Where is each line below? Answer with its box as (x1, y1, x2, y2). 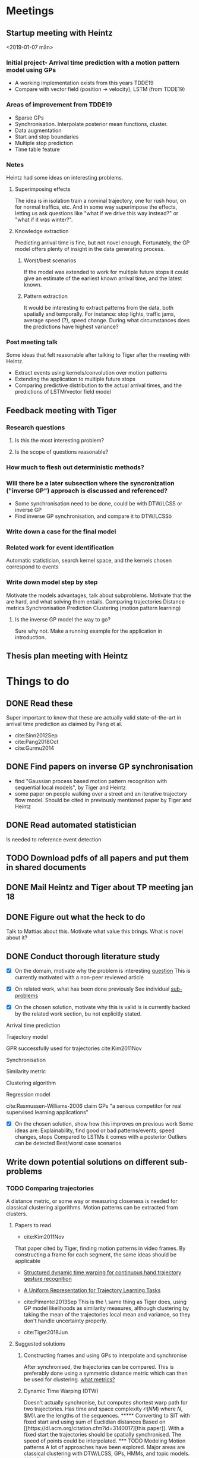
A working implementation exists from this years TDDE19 (14, 79, 154, 87)
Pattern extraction (23, 293, 68, 300)
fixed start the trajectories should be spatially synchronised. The (23, 1431, 182, 1438)
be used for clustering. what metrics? (23, 1375, 115, 1383)
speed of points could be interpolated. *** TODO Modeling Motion (23, 1437, 186, 1444)
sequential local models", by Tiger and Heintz (14, 784, 127, 791)
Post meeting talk (6, 338, 58, 346)
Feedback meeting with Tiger (6, 406, 117, 416)
